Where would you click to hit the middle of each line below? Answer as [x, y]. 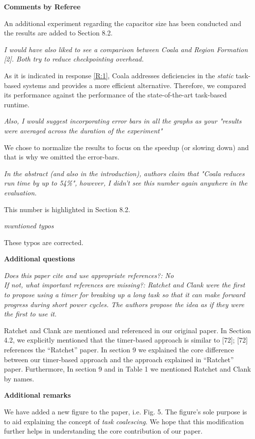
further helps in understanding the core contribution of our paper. [103, 431]
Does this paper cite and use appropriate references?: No [89, 275]
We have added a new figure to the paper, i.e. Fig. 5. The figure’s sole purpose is [126, 411]
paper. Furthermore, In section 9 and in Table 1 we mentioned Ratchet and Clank [127, 369]
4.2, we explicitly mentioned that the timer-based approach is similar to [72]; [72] [126, 340]
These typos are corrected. [44, 242]
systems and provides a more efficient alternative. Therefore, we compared [134, 85]
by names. [19, 378]
